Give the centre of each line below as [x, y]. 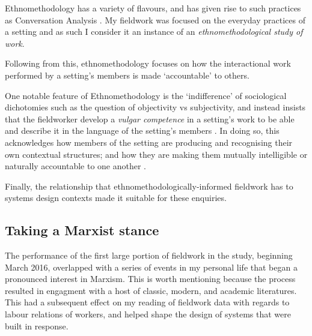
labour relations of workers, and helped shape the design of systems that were [148, 314]
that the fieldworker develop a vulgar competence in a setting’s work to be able [150, 118]
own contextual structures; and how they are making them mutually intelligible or [156, 154]
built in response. [37, 325]
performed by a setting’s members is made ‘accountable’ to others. [127, 75]
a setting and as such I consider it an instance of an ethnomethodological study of [154, 31]
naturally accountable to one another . [76, 166]
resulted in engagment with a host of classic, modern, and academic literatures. [151, 290]
